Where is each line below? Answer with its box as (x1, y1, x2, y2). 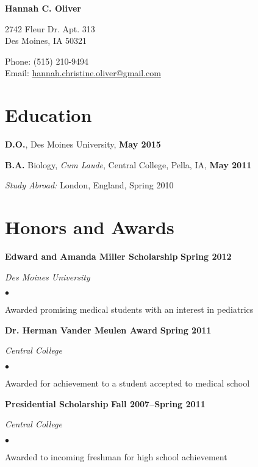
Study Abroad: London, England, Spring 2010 (5, 179, 174, 191)
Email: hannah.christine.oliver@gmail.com (5, 66, 161, 79)
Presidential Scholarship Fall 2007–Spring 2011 (5, 397, 206, 410)
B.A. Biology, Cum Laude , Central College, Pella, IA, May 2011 (5, 158, 252, 171)
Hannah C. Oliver (5, 2, 82, 14)
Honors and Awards (5, 215, 174, 240)
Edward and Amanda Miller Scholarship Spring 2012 (5, 250, 232, 262)
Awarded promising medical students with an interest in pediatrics (5, 303, 254, 316)
